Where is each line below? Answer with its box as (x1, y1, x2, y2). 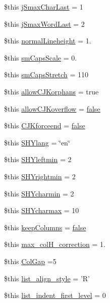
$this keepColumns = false (4, 222, 86, 232)
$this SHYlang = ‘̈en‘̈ (4, 137, 70, 147)
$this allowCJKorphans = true (4, 86, 99, 96)
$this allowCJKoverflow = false (4, 103, 100, 114)
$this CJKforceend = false (4, 120, 85, 131)
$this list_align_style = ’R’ (4, 273, 90, 283)
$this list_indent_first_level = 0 (4, 290, 106, 300)
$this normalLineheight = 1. (4, 35, 91, 46)
